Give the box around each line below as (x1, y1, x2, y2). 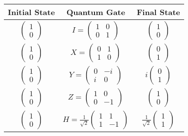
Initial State (8, 6, 55, 17)
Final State (136, 6, 180, 17)
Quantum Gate (66, 6, 125, 17)
